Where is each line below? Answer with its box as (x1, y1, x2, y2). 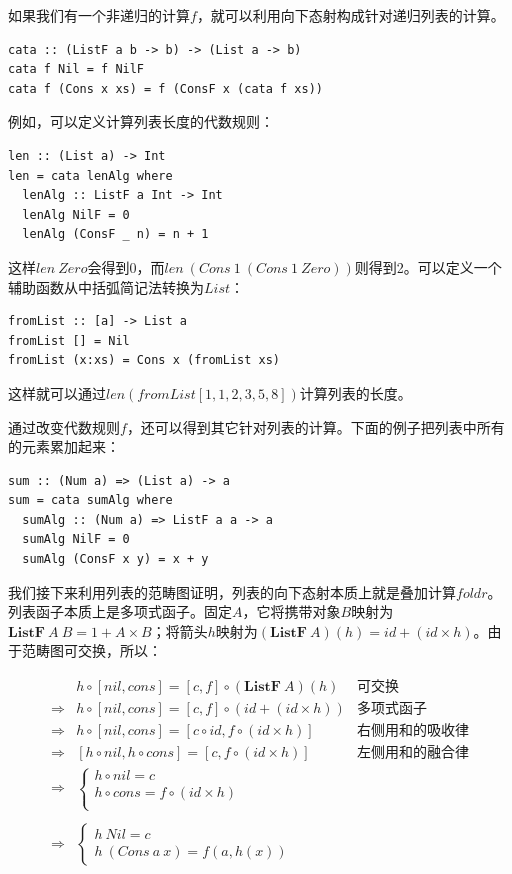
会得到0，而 (87, 256, 165, 277)
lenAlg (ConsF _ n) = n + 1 (22, 227, 209, 242)
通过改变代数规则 (8, 416, 120, 437)
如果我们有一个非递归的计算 (8, 5, 190, 25)
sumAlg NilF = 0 (22, 532, 130, 547)
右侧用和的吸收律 (356, 724, 469, 739)
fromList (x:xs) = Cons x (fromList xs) (8, 353, 281, 368)
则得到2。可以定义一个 (354, 256, 502, 277)
